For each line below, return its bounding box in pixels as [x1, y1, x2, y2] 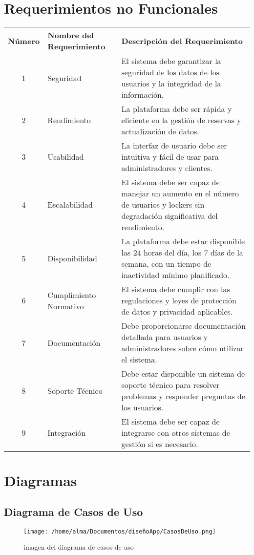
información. [121, 89, 164, 101]
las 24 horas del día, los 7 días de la [121, 247, 243, 258]
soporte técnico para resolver [121, 379, 220, 391]
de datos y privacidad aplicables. [121, 306, 233, 318]
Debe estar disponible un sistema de [121, 368, 245, 380]
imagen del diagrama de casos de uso [23, 542, 134, 552]
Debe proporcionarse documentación [121, 320, 246, 332]
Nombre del [47, 29, 94, 41]
